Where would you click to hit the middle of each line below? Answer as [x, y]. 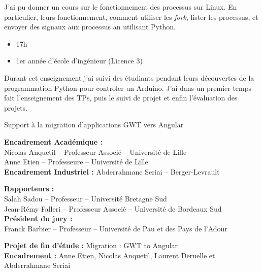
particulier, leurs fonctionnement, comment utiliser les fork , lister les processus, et [131, 16]
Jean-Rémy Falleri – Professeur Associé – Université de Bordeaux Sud [113, 208]
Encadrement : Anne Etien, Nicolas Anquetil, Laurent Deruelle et [110, 255]
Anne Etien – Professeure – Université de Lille [76, 162]
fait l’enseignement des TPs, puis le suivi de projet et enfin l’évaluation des [121, 98]
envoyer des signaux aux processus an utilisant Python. [90, 27]
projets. [16, 107]
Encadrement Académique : [53, 141]
